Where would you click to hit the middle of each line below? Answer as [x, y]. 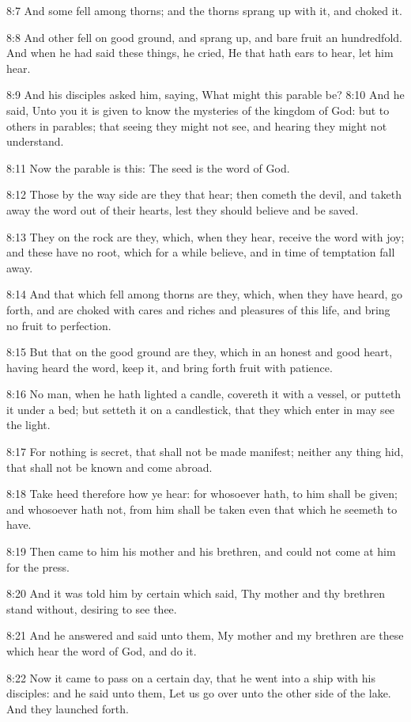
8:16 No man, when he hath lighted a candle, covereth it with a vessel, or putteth [204, 394]
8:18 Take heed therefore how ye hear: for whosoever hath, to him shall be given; [202, 494]
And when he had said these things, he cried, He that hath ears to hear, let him [200, 53]
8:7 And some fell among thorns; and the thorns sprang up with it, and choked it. [204, 10]
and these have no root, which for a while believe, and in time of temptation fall [201, 252]
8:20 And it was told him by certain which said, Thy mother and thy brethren [196, 593]
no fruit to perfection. [59, 325]
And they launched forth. [68, 708]
